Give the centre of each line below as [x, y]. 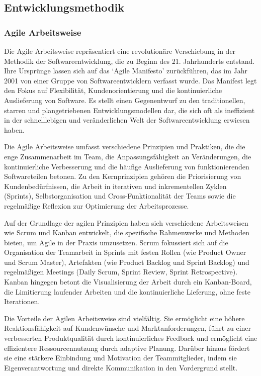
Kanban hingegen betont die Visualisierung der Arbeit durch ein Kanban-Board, [128, 282]
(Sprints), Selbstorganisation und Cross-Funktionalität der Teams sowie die [120, 196]
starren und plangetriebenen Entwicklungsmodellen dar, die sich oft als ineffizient [129, 110]
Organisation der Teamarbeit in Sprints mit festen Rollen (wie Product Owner [125, 252]
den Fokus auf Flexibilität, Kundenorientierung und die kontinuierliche [113, 90]
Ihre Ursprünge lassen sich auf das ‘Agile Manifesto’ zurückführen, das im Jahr [126, 71]
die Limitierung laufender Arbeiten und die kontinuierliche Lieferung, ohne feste [127, 291]
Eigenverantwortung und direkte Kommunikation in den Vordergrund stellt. [121, 367]
